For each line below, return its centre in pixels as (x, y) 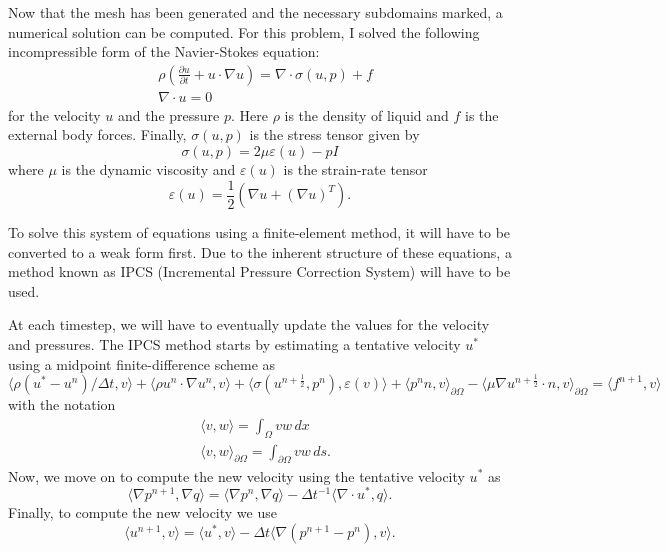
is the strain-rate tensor (355, 169)
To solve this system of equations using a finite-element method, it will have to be (259, 232)
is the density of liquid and (366, 114)
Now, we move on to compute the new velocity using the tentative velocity (236, 475)
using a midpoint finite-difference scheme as (142, 363)
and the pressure (168, 114)
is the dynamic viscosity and (148, 169)
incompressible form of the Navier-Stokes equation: (164, 51)
